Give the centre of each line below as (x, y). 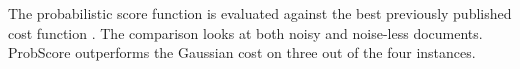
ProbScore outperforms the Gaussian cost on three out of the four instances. (242, 52)
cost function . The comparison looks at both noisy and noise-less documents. (245, 32)
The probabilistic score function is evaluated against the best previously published (260, 13)
